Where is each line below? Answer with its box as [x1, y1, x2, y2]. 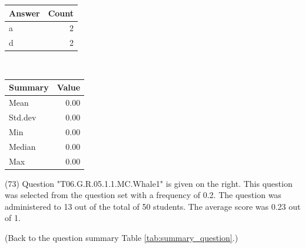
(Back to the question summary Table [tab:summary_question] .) [5, 232, 238, 244]
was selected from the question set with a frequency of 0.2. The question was [5, 189, 281, 201]
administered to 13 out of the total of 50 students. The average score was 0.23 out [5, 200, 301, 212]
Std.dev [9, 111, 37, 123]
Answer [9, 6, 40, 19]
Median [9, 140, 36, 152]
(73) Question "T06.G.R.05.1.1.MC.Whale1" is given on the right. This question [5, 177, 293, 189]
